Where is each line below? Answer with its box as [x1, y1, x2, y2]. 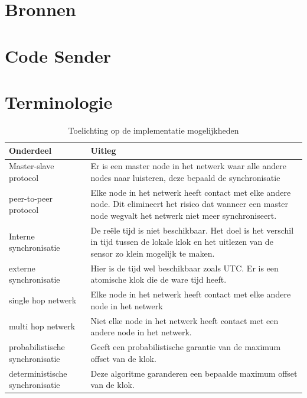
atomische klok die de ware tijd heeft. [90, 273, 227, 286]
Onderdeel [9, 144, 52, 157]
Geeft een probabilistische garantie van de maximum [90, 341, 281, 353]
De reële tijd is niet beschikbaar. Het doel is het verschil [90, 224, 294, 236]
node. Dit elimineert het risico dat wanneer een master [90, 198, 289, 210]
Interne [9, 229, 35, 242]
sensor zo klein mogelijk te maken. [90, 247, 215, 259]
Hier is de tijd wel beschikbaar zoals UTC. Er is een [90, 261, 279, 274]
